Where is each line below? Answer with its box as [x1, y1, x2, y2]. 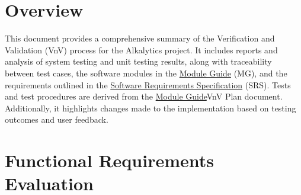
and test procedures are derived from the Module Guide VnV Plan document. [5, 90, 283, 103]
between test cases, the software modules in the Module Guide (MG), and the [5, 66, 287, 79]
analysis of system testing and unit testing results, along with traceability [5, 55, 272, 68]
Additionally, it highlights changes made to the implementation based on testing [5, 101, 296, 114]
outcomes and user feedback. [5, 113, 108, 126]
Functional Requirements [5, 148, 214, 172]
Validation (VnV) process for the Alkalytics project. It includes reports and [5, 43, 278, 56]
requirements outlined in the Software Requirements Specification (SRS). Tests [5, 78, 291, 91]
